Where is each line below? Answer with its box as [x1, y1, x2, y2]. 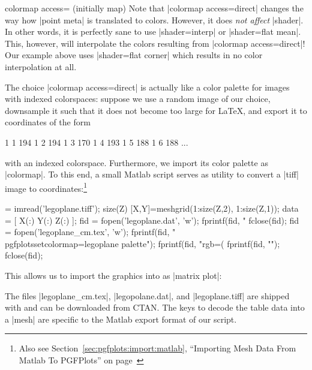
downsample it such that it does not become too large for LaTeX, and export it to [5, 104, 307, 116]
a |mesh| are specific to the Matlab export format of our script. [5, 312, 237, 325]
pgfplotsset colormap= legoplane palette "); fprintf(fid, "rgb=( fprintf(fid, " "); [5, 237, 280, 249]
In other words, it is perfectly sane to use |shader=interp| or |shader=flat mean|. [5, 25, 301, 38]
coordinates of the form [5, 116, 91, 128]
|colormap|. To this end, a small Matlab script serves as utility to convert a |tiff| [5, 168, 299, 181]
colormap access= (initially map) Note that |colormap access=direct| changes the [5, 2, 304, 14]
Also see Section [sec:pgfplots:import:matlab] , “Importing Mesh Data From [19, 342, 296, 354]
